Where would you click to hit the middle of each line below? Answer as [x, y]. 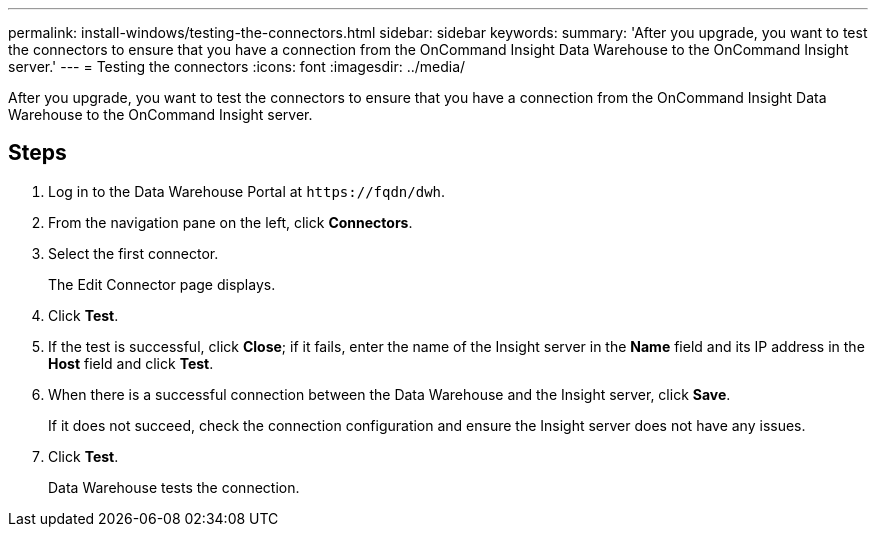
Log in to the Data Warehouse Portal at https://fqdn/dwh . [247, 191]
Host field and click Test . [131, 363]
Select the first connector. [133, 253]
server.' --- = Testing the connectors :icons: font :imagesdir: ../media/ [237, 66]
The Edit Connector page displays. [162, 284]
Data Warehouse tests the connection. [174, 487]
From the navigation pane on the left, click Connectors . [230, 222]
